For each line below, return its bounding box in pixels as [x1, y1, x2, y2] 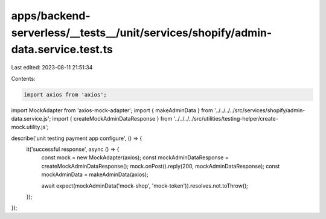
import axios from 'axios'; [24, 91, 107, 98]
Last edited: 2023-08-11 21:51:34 [11, 64, 93, 71]
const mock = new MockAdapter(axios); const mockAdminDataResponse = [41, 154, 229, 161]
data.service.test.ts [11, 43, 113, 57]
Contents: [11, 75, 36, 82]
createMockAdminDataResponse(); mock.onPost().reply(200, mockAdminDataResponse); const [41, 162, 280, 170]
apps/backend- [11, 9, 91, 22]
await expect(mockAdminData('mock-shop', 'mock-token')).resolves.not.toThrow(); [41, 182, 249, 189]
